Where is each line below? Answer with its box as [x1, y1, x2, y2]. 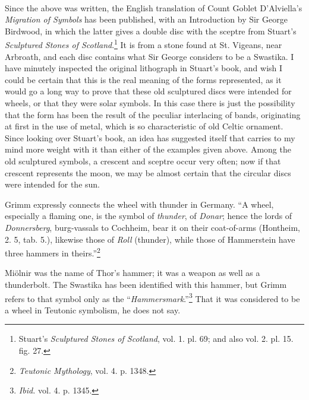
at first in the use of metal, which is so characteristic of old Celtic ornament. [5, 120, 283, 132]
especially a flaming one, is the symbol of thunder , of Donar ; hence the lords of [5, 209, 292, 222]
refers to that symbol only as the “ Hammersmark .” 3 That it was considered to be [5, 290, 300, 304]
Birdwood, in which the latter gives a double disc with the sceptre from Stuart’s [5, 24, 297, 37]
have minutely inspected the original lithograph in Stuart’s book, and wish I [5, 62, 283, 74]
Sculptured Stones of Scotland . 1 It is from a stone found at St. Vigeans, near [5, 37, 282, 51]
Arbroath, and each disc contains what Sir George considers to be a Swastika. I [5, 50, 294, 62]
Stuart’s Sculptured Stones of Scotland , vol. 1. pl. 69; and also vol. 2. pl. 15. [18, 332, 294, 345]
